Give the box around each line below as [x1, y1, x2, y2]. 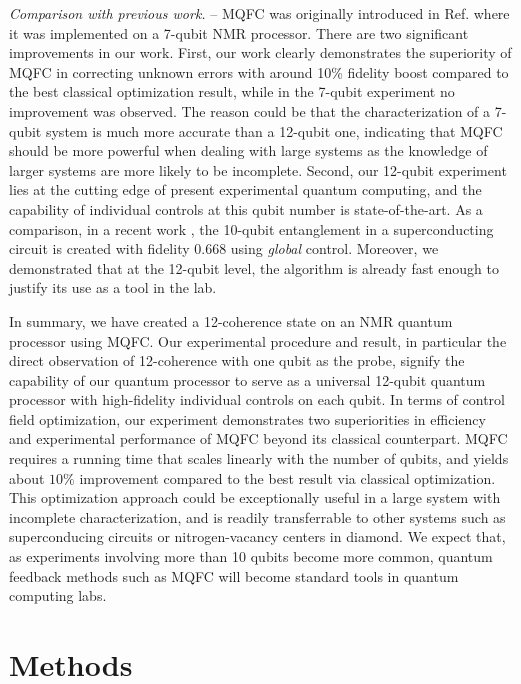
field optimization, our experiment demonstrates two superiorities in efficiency [9, 408, 486, 429]
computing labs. [9, 585, 107, 606]
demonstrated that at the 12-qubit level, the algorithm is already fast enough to [9, 257, 499, 278]
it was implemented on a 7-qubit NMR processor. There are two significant [9, 22, 469, 43]
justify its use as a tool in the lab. [9, 277, 217, 298]
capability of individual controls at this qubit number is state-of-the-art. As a [9, 198, 483, 219]
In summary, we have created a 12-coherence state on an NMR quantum [9, 310, 453, 331]
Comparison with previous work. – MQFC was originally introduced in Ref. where [9, 3, 510, 23]
